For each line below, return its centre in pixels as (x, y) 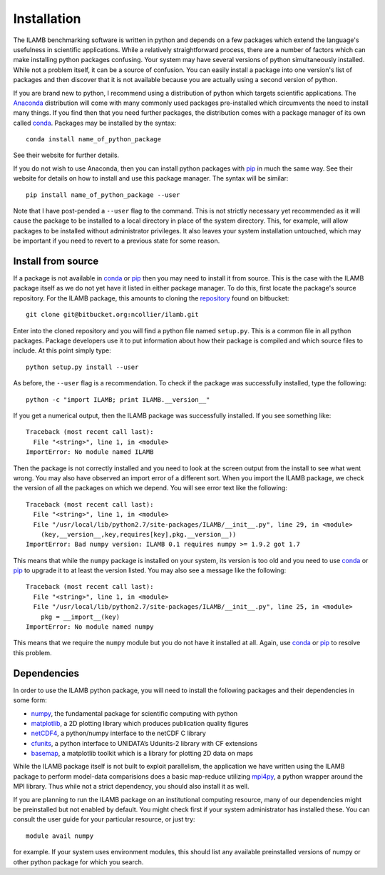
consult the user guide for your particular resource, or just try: (104, 819)
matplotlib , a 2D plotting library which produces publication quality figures (140, 723)
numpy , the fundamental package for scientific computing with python (134, 713)
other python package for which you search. (78, 862)
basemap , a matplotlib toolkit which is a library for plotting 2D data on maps (142, 754)
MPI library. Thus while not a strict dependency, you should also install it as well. (131, 787)
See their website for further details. (66, 155)
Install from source (56, 261)
